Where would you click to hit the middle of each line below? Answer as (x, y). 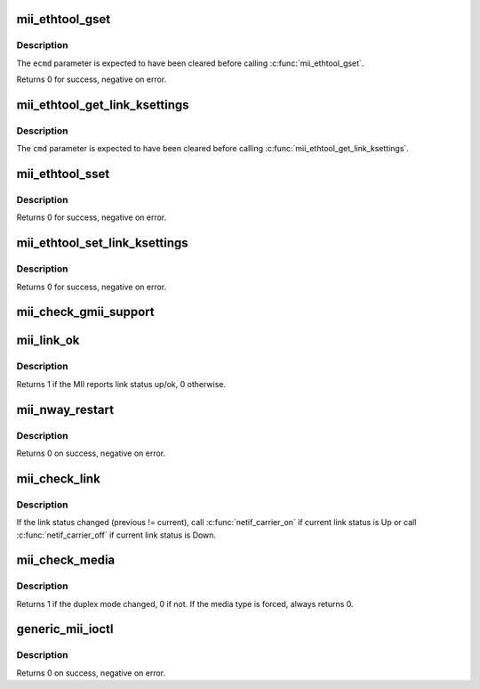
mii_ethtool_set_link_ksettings (102, 243)
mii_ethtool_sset (63, 174)
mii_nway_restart (65, 409)
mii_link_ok (48, 340)
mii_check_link (59, 478)
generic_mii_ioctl (65, 629)
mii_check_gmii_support (85, 312)
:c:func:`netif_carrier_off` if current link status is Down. (116, 535)
